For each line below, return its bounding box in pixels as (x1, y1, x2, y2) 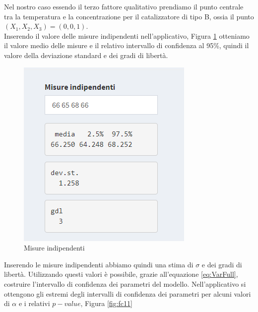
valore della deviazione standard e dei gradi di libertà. (4, 50, 168, 60)
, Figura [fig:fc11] (80, 298, 132, 309)
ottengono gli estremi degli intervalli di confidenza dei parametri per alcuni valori (4, 288, 251, 299)
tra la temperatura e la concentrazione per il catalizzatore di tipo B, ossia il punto (4, 11, 254, 21)
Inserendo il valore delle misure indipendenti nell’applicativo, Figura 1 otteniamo (4, 30, 250, 41)
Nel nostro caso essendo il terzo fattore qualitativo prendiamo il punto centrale (4, 1, 244, 11)
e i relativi (18, 298, 50, 309)
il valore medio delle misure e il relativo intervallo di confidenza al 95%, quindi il (4, 40, 249, 51)
